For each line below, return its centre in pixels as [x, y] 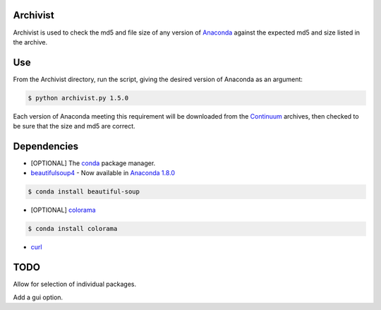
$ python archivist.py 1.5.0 [78, 98]
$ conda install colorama [73, 229]
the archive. [30, 42]
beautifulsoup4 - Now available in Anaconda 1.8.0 [103, 173]
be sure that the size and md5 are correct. [74, 126]
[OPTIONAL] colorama [63, 210]
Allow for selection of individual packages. [75, 284]
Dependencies [46, 146]
